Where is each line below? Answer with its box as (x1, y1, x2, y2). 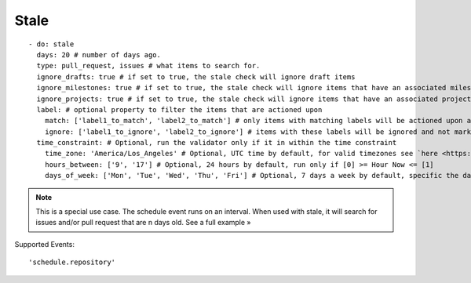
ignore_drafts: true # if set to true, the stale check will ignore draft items (36, 72, 356, 82)
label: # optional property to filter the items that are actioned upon (36, 105, 323, 114)
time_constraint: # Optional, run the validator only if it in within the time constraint (36, 138, 397, 147)
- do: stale (28, 39, 75, 49)
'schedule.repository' (28, 258, 116, 267)
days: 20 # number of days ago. (36, 50, 161, 59)
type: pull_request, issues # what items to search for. (36, 61, 261, 71)
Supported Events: (14, 239, 75, 249)
